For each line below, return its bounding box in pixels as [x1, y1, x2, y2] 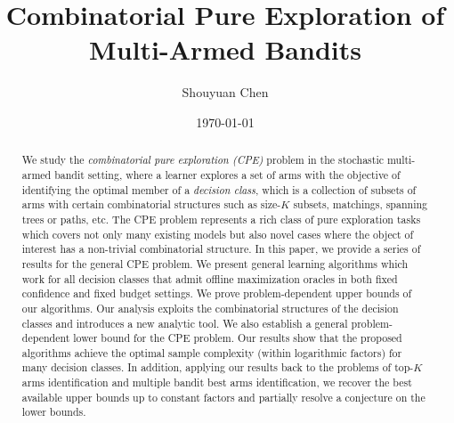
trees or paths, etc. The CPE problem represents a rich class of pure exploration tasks [21, 211, 421, 226]
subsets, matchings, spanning [293, 197, 428, 212]
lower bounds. [21, 404, 86, 419]
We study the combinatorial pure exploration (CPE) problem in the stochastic [21, 152, 384, 167]
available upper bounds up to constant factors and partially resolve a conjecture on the [21, 389, 426, 404]
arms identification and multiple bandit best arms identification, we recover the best [21, 375, 412, 390]
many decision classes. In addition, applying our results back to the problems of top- [21, 360, 414, 375]
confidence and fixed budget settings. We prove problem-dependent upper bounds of [21, 286, 412, 301]
